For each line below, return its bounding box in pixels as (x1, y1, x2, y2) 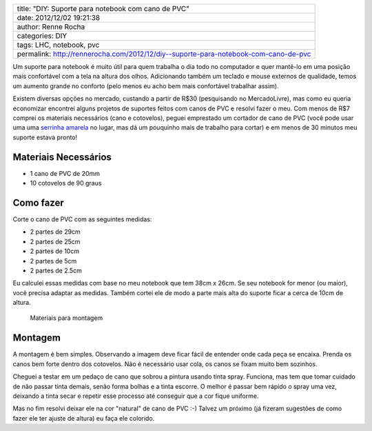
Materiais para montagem (30, 314, 103, 322)
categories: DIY (17, 31, 68, 41)
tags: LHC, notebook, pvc (17, 40, 100, 50)
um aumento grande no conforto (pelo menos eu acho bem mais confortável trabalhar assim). (12, 81, 279, 90)
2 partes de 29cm (30, 228, 81, 236)
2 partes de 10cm (30, 247, 79, 255)
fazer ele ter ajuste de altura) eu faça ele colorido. (12, 414, 155, 422)
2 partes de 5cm (30, 257, 77, 265)
